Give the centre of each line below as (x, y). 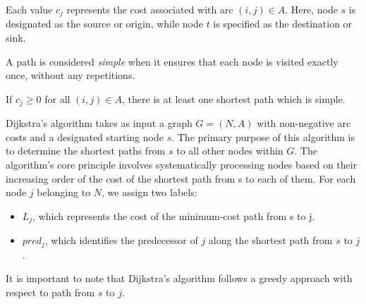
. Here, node (311, 9)
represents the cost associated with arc (150, 9)
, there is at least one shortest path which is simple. (234, 98)
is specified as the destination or (283, 24)
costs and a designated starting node (85, 136)
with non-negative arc (304, 123)
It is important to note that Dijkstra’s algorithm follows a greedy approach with (179, 278)
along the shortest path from (270, 240)
